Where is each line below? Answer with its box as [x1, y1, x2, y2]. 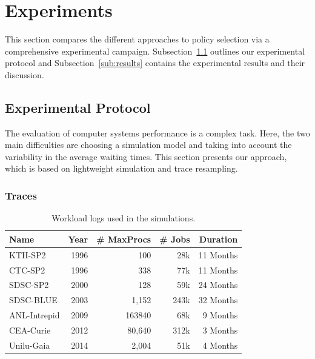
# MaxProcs [96, 232, 151, 245]
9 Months [202, 309, 238, 321]
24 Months [198, 278, 238, 291]
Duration [199, 232, 238, 245]
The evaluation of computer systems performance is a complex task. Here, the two [5, 126, 310, 139]
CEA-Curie [9, 323, 51, 336]
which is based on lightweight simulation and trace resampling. [5, 162, 238, 175]
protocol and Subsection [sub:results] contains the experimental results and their [5, 56, 305, 69]
